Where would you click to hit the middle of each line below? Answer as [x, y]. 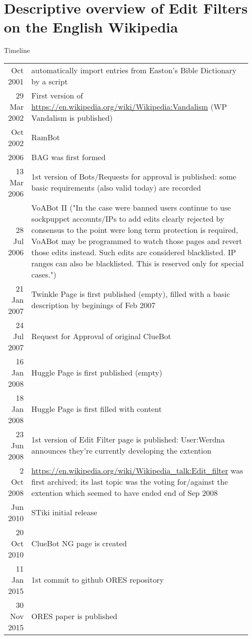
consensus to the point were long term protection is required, [135, 229]
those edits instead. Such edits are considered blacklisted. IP [134, 252]
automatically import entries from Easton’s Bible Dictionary [134, 70]
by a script [49, 81]
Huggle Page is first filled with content [96, 409]
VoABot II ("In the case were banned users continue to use [131, 207]
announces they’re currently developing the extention [121, 451]
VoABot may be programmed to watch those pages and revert [137, 241]
